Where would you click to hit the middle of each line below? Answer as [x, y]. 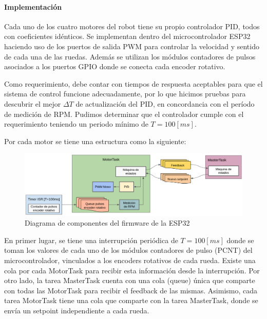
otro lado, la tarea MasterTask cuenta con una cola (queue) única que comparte [130, 280]
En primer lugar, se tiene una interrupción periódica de [91, 240]
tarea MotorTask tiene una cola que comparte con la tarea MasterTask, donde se [131, 300]
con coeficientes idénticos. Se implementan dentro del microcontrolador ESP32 [127, 36]
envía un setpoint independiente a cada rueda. [77, 310]
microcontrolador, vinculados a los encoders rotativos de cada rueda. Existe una [130, 260]
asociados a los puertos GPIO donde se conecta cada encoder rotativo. [115, 66]
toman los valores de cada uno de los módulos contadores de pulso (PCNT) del [128, 250]
